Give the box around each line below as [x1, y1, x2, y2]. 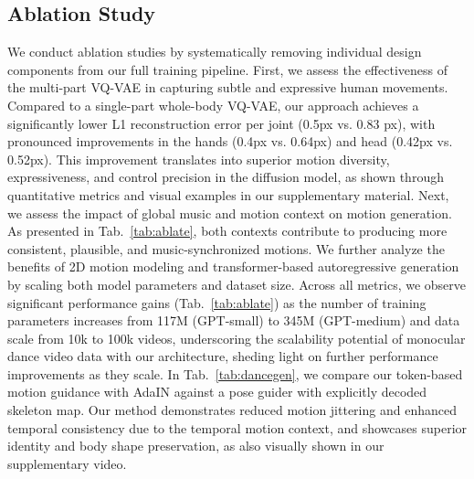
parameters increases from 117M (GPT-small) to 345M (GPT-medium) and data [7, 311, 460, 330]
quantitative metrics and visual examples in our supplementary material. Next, [7, 185, 449, 204]
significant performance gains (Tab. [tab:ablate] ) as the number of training [7, 293, 427, 312]
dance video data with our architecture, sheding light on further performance [7, 346, 438, 366]
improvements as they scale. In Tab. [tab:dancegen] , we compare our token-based [7, 364, 463, 383]
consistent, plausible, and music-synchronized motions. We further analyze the [7, 239, 445, 258]
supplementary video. [7, 453, 127, 473]
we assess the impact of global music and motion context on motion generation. [7, 203, 452, 222]
